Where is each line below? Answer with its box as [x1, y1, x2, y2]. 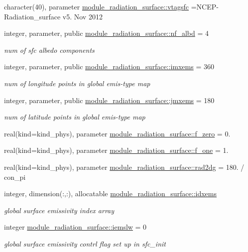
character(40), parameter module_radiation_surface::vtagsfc [4, 1, 189, 11]
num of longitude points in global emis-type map [4, 78, 150, 88]
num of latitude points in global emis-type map [4, 112, 145, 122]
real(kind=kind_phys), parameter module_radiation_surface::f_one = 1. [4, 145, 229, 155]
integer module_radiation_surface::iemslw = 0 [4, 222, 147, 232]
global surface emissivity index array [4, 205, 115, 215]
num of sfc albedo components [4, 44, 95, 55]
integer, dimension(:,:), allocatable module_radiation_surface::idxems [4, 188, 217, 199]
